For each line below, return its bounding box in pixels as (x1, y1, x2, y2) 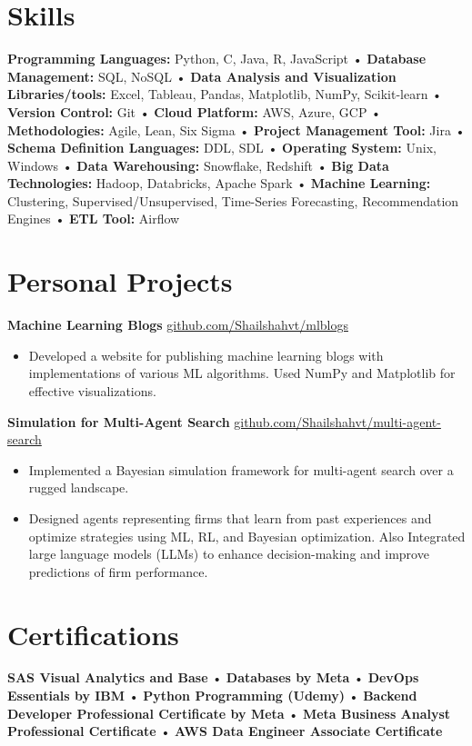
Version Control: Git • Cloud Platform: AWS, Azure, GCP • (7, 102, 382, 121)
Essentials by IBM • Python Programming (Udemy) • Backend (7, 686, 417, 705)
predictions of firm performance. (28, 562, 208, 581)
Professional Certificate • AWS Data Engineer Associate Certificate (7, 721, 443, 741)
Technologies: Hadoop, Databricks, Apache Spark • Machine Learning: (7, 174, 431, 193)
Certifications (7, 615, 179, 652)
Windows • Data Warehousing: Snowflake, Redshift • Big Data (7, 155, 389, 174)
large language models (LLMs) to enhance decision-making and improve (28, 544, 429, 563)
